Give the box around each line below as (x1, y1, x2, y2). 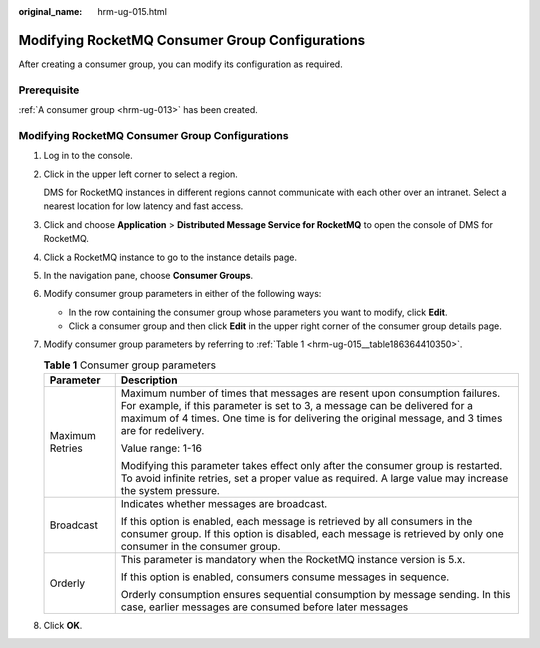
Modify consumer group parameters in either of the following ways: (43, 288, 322, 300)
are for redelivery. (120, 424, 205, 438)
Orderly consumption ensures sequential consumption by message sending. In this (120, 588, 511, 602)
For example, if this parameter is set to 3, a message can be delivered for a (120, 399, 474, 413)
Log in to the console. (43, 150, 134, 162)
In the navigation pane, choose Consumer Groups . (43, 269, 254, 281)
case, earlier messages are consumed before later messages (120, 600, 409, 614)
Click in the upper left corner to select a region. (43, 168, 239, 180)
